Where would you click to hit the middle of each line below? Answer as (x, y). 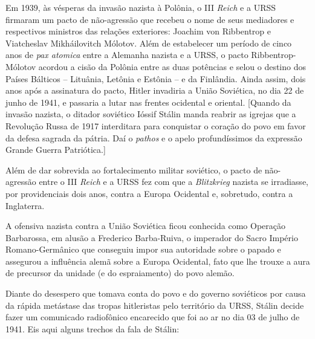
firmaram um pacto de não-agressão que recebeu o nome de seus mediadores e (150, 19)
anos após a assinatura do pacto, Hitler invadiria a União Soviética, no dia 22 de (155, 90)
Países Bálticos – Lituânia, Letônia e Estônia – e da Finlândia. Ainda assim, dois (156, 78)
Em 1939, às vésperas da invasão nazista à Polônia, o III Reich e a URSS (141, 7)
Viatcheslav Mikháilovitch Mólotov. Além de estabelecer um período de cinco (149, 43)
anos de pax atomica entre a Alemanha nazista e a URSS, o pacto (127, 55)
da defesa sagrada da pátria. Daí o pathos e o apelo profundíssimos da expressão (154, 137)
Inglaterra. (25, 205)
